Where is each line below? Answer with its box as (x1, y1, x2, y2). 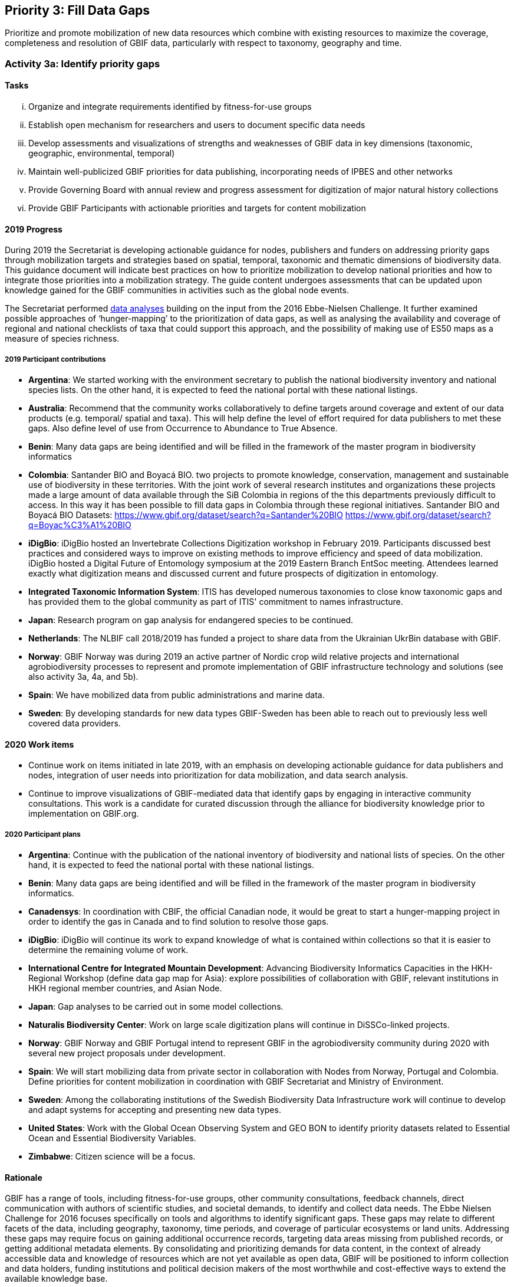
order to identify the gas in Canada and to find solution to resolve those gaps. (28, 916, 329, 927)
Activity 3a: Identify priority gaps (5, 57, 160, 70)
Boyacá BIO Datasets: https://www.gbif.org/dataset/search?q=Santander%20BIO (28, 510, 343, 520)
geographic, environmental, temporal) (28, 148, 175, 159)
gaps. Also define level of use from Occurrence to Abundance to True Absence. (28, 423, 338, 434)
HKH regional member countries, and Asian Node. (28, 983, 222, 994)
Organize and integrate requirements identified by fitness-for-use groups (28, 101, 312, 112)
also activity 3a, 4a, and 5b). (28, 672, 139, 682)
